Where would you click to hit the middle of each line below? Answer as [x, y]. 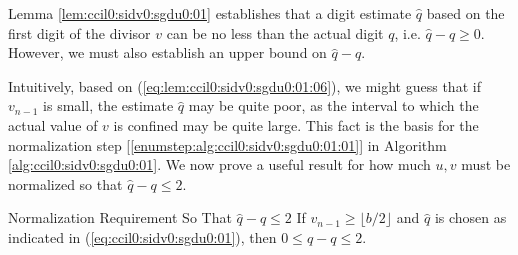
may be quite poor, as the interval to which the [333, 105]
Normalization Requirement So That [120, 217]
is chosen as [470, 217]
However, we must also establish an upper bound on [167, 52]
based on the [465, 13]
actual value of [53, 124]
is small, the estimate [108, 105]
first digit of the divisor [79, 32]
